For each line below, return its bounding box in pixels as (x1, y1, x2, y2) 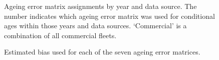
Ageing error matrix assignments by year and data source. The (4, 1, 197, 11)
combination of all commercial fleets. (4, 30, 117, 40)
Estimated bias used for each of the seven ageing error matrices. (4, 47, 200, 57)
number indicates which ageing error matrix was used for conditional (4, 10, 215, 21)
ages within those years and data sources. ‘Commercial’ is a (4, 20, 187, 31)
